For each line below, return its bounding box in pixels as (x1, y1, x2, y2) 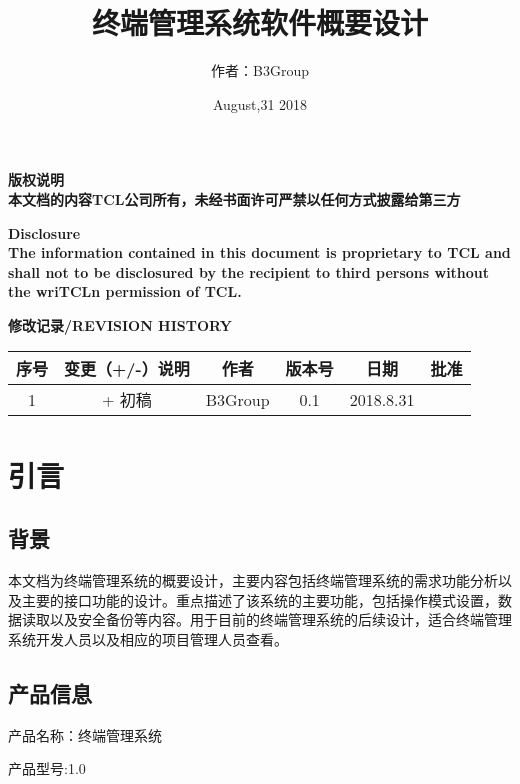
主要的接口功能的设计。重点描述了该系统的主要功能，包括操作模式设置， (21, 589, 498, 610)
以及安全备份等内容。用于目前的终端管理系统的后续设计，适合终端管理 (49, 609, 512, 630)
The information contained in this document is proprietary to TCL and (8, 242, 511, 263)
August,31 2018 (212, 93, 308, 114)
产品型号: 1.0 (8, 758, 86, 779)
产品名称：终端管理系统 (8, 724, 162, 745)
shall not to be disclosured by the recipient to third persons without (8, 261, 490, 282)
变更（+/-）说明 (64, 357, 190, 381)
